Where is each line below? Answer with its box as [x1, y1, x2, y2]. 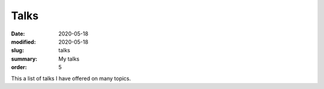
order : [11, 64, 27, 71]
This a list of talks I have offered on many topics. [11, 75, 131, 82]
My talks [58, 55, 80, 63]
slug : [11, 47, 24, 54]
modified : [11, 38, 36, 45]
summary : [11, 55, 38, 63]
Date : [11, 30, 25, 37]
